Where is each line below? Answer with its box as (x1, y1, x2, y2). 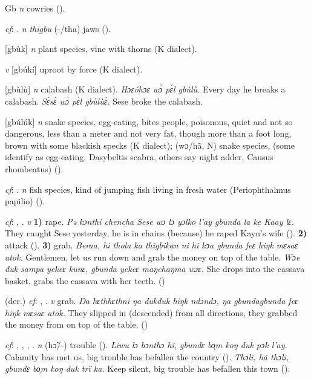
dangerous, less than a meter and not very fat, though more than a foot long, (5, 127, 292, 140)
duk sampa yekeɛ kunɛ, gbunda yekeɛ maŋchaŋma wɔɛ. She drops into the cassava (5, 262, 305, 275)
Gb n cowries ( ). (5, 2, 65, 14)
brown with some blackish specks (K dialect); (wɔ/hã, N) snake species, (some (5, 138, 295, 151)
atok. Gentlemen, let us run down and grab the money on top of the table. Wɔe (5, 250, 300, 263)
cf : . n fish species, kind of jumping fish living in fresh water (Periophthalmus (5, 183, 291, 195)
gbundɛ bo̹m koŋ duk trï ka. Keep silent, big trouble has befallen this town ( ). (5, 362, 290, 375)
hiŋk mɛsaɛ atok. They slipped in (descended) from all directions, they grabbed (5, 306, 298, 319)
